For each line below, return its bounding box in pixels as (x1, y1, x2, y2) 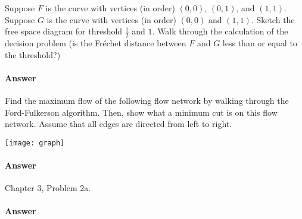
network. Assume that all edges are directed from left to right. (5, 118, 232, 130)
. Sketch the (251, 13, 295, 26)
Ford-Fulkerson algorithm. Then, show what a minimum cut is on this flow (5, 106, 278, 118)
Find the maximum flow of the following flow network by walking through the (5, 94, 289, 106)
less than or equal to (222, 37, 297, 49)
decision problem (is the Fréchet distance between (5, 37, 186, 49)
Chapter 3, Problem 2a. (5, 182, 91, 194)
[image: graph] (5, 138, 65, 147)
